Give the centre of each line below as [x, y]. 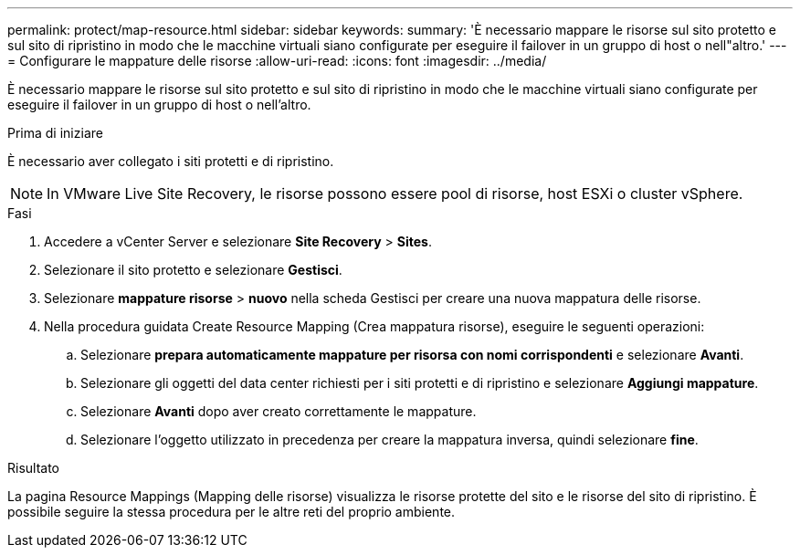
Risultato [34, 468]
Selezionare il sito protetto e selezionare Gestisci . [193, 270]
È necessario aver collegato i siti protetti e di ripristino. [171, 161]
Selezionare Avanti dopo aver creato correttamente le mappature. [279, 411]
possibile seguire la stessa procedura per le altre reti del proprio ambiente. [232, 512]
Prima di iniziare [55, 133]
